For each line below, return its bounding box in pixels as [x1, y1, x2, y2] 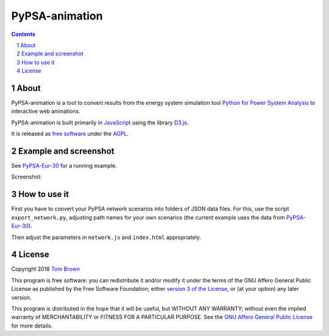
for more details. [11, 322, 53, 329]
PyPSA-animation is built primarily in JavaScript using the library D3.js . [11, 119, 189, 126]
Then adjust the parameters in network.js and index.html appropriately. [11, 234, 201, 241]
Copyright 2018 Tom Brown [11, 265, 80, 273]
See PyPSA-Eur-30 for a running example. [11, 162, 118, 170]
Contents [11, 30, 36, 38]
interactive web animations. [11, 107, 80, 115]
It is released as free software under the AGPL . [11, 130, 129, 137]
